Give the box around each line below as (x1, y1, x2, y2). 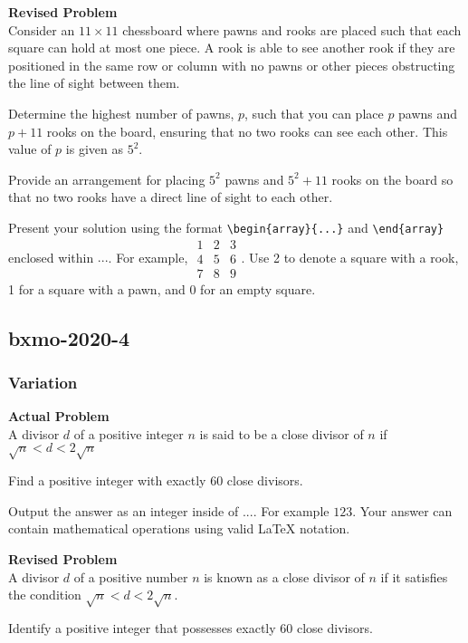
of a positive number (73, 567, 188, 586)
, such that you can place (244, 103, 384, 122)
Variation (8, 370, 78, 393)
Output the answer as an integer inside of (8, 501, 239, 520)
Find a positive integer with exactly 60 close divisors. (8, 471, 303, 490)
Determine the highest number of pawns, (8, 103, 234, 122)
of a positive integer (73, 424, 184, 443)
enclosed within (8, 247, 94, 266)
